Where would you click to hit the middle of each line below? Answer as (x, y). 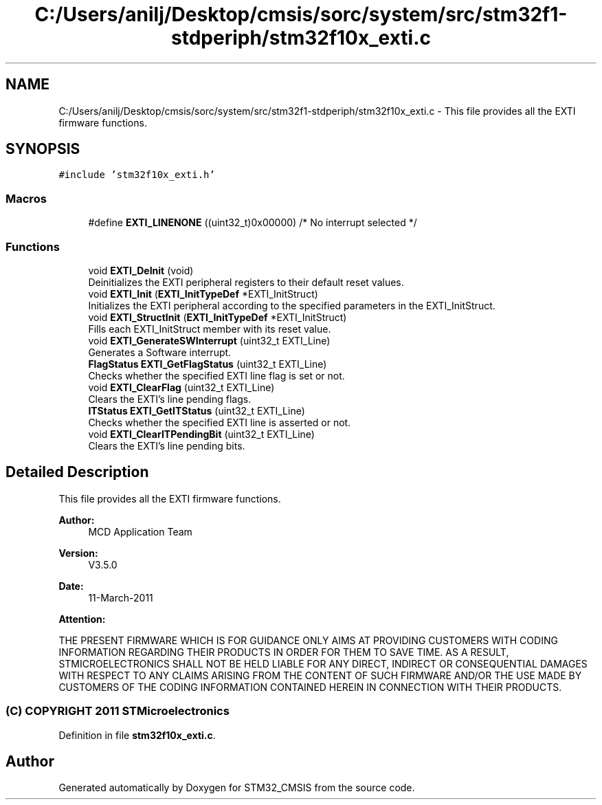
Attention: (82, 619)
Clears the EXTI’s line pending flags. (170, 399)
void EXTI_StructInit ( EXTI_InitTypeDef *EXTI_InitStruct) (218, 317)
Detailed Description (77, 472)
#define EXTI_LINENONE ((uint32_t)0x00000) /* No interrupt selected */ (253, 223)
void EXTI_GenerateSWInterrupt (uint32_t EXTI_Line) (209, 340)
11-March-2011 (121, 597)
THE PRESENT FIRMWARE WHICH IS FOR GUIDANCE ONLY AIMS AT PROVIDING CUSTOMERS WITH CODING (308, 640)
